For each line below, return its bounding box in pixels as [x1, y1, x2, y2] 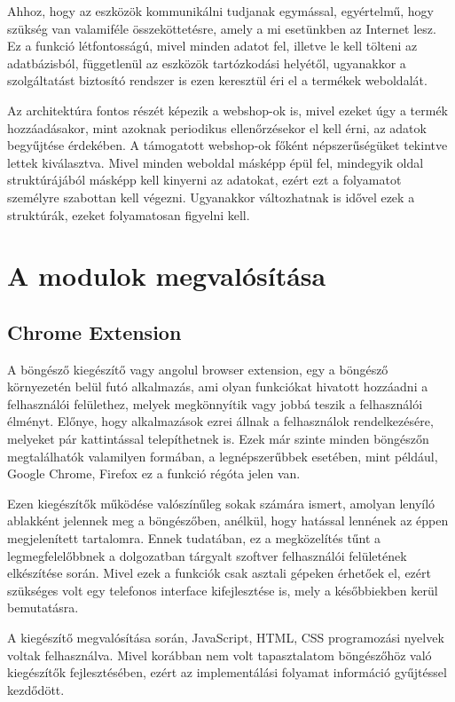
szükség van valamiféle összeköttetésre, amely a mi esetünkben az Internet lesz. [7, 19, 436, 37]
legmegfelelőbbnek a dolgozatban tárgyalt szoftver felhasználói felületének [7, 546, 407, 564]
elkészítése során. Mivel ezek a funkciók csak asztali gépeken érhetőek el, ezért [7, 564, 431, 582]
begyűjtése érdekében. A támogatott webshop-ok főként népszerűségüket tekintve [7, 136, 448, 154]
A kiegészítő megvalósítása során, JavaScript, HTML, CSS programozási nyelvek [7, 628, 444, 647]
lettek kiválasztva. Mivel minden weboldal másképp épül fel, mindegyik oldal [7, 153, 424, 171]
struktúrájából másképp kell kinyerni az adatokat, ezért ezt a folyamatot [7, 170, 402, 189]
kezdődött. [7, 680, 65, 698]
